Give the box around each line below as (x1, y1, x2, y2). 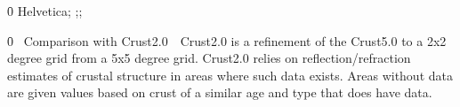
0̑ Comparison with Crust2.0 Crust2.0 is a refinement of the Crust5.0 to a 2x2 (7, 31, 447, 50)
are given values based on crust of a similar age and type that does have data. (7, 83, 432, 102)
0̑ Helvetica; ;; (7, 2, 83, 19)
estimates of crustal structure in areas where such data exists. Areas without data (7, 65, 453, 84)
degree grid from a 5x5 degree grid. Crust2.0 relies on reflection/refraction (7, 49, 411, 67)
